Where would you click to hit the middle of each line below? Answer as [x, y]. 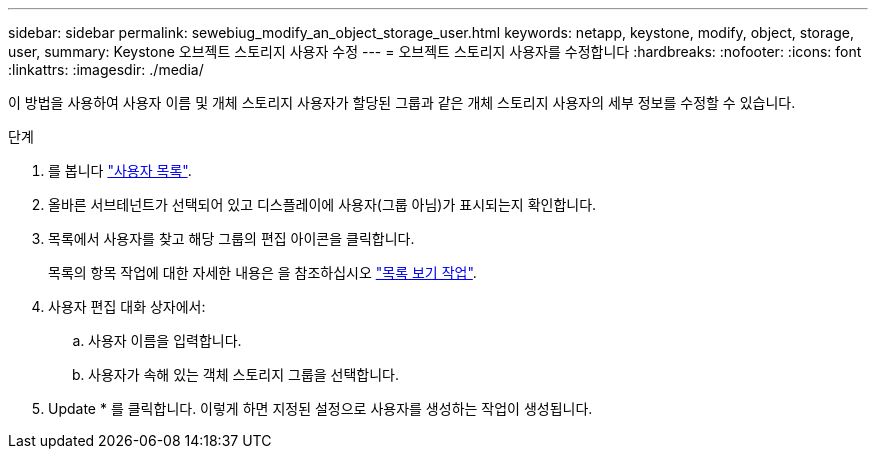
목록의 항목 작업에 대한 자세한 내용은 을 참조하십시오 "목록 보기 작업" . [262, 272]
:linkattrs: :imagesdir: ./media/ [106, 69]
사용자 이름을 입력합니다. [165, 340]
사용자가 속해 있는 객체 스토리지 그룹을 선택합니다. [244, 374]
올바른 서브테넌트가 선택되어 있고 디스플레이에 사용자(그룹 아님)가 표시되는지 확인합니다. [322, 204]
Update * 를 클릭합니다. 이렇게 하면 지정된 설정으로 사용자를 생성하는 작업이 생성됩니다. [320, 408]
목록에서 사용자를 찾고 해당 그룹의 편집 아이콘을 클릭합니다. [231, 238]
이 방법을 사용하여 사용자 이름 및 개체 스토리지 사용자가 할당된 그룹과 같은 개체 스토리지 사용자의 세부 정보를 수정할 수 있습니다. [402, 102]
